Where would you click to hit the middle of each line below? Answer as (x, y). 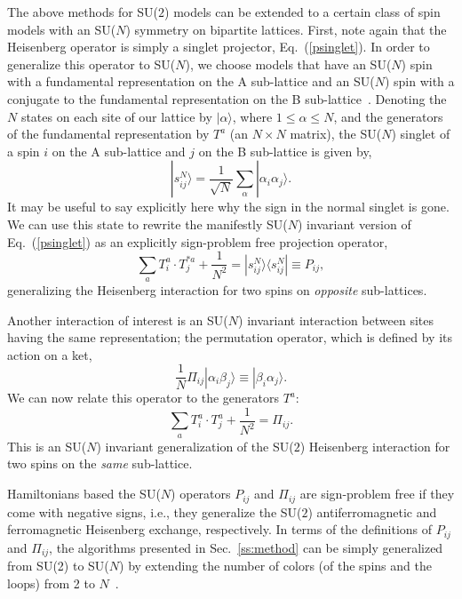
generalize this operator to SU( (92, 64)
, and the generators (388, 116)
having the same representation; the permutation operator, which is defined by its (230, 337)
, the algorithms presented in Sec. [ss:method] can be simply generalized (246, 547)
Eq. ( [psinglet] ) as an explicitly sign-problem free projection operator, (198, 241)
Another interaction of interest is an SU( (118, 319)
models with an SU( (62, 29)
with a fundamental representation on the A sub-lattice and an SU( (191, 81)
